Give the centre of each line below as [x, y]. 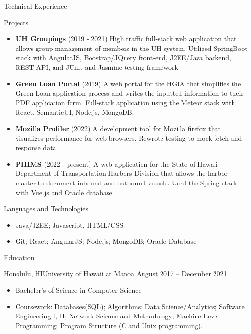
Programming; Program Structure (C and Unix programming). [109, 325]
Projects [16, 22]
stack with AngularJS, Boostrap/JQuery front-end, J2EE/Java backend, [123, 58]
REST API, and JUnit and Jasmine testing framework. [98, 67]
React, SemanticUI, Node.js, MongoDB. [75, 112]
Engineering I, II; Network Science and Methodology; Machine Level [117, 316]
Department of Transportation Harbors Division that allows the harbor [121, 173]
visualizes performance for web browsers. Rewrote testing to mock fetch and [129, 138]
